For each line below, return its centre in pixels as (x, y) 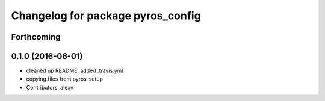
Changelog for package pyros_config (106, 16)
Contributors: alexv (50, 87)
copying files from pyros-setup (65, 79)
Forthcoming (36, 37)
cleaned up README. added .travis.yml (75, 71)
